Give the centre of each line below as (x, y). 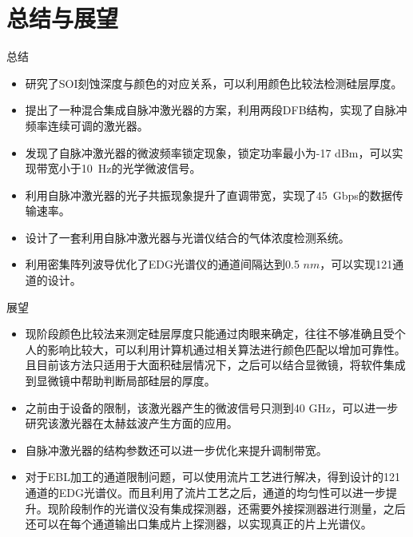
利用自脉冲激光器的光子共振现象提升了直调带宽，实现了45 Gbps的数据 (208, 195)
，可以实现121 (356, 264)
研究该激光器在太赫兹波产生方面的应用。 (131, 423)
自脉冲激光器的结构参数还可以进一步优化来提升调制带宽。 (176, 449)
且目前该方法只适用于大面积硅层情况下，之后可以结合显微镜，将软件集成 (215, 365)
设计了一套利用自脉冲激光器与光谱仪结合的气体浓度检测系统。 (187, 237)
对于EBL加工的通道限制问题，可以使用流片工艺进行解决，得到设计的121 (212, 477)
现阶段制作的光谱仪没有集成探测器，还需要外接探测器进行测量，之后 (226, 508)
